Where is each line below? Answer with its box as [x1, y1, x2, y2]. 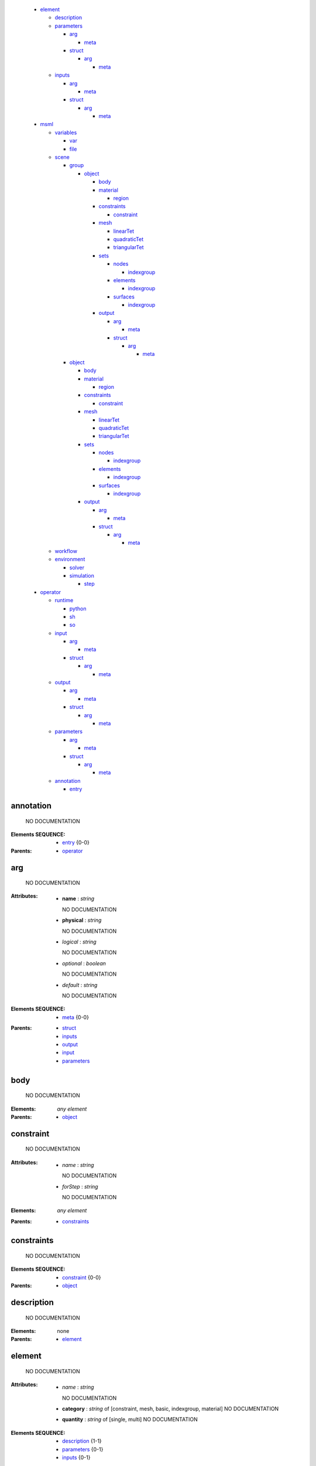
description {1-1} [62, 1437, 102, 1445]
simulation [69, 572, 95, 579]
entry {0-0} [62, 839, 90, 846]
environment [54, 556, 85, 563]
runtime [54, 597, 74, 604]
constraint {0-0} [62, 1274, 101, 1281]
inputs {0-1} [62, 1454, 91, 1461]
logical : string [62, 938, 97, 945]
